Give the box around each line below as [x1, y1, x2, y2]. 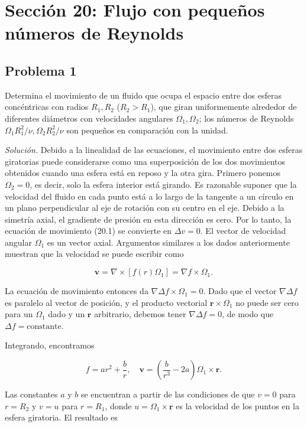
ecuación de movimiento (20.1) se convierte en [5, 224, 172, 237]
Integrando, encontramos [5, 339, 95, 351]
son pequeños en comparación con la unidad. [66, 123, 228, 136]
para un [5, 308, 33, 320]
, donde [105, 399, 132, 412]
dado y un [48, 308, 85, 320]
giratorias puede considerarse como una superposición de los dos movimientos [5, 155, 286, 167]
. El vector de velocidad [200, 224, 286, 237]
